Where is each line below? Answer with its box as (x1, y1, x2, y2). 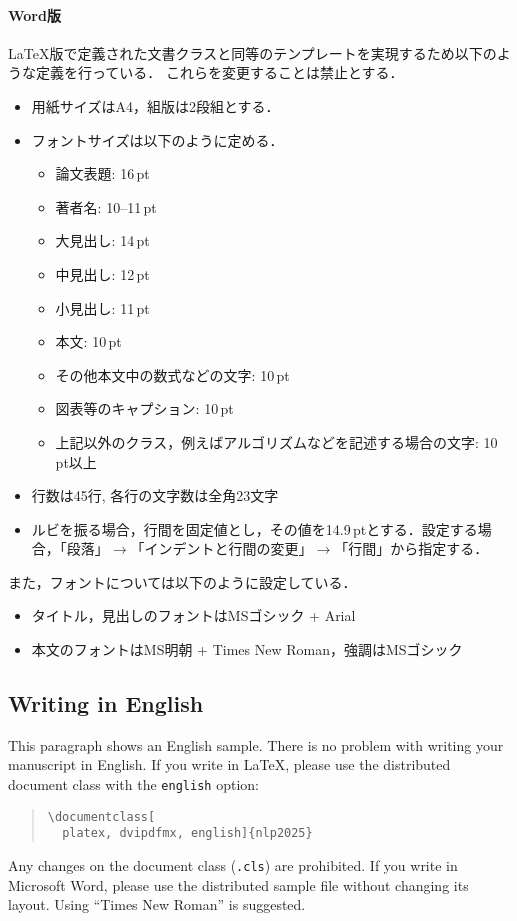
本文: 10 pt (55, 331, 122, 352)
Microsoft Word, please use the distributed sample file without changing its (8, 874, 469, 895)
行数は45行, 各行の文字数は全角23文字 (31, 485, 279, 506)
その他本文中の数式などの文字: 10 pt (55, 364, 290, 385)
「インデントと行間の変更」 (130, 538, 313, 559)
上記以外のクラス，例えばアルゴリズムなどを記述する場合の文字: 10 (55, 431, 498, 452)
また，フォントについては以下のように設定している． (8, 571, 357, 592)
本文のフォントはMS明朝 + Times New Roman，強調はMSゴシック (31, 639, 463, 660)
